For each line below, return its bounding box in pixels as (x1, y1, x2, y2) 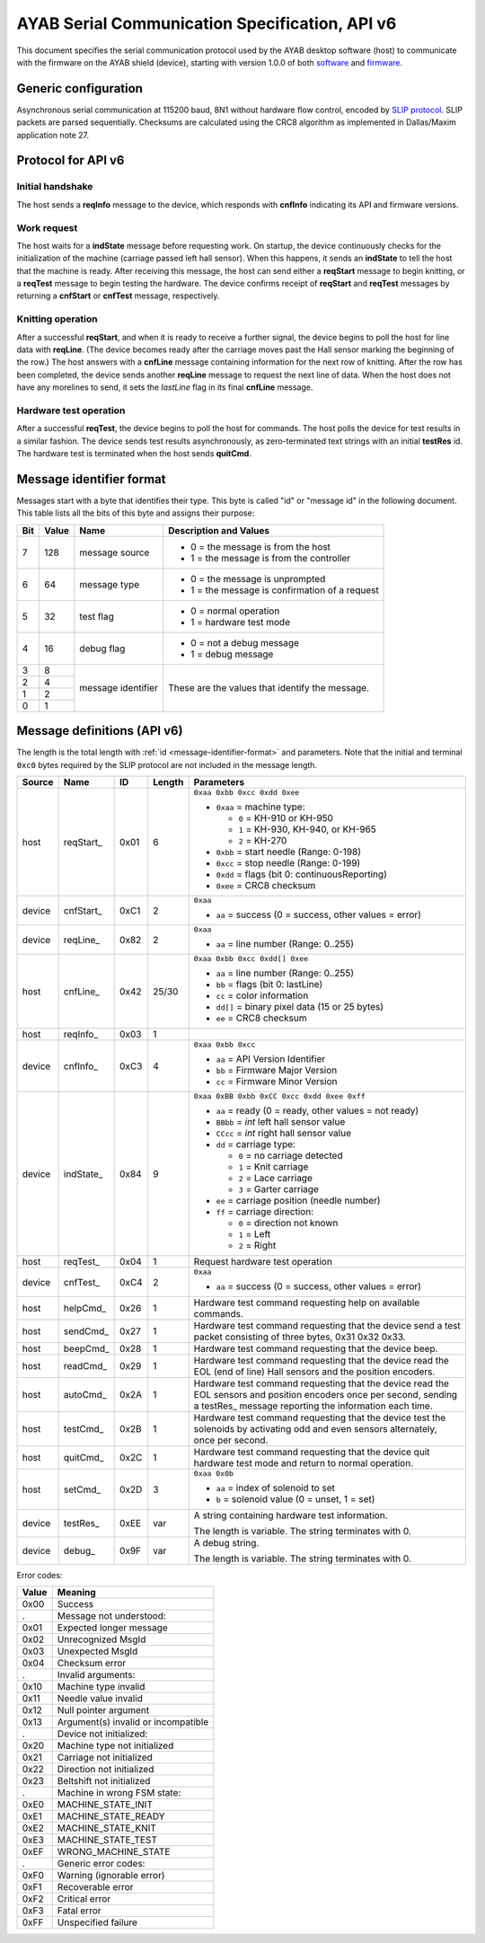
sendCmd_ (63, 1325, 110, 1338)
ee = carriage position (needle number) (216, 1195, 381, 1207)
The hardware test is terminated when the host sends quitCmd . (16, 448, 251, 459)
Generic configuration (16, 81, 144, 96)
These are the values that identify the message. (167, 682, 370, 694)
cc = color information (216, 989, 309, 1002)
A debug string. (193, 1537, 260, 1550)
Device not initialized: (57, 1727, 148, 1740)
